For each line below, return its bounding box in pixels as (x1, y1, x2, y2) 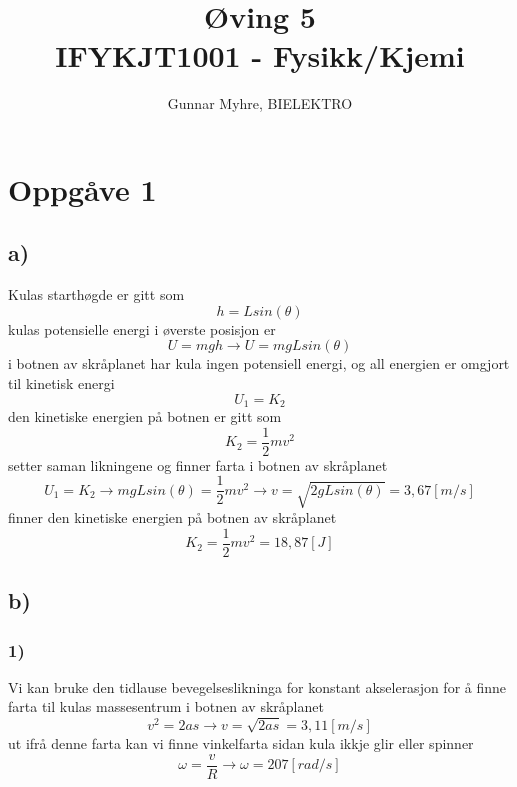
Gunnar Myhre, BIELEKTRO (167, 93, 353, 114)
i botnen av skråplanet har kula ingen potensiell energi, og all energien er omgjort (8, 353, 510, 374)
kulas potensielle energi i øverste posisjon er (8, 318, 276, 339)
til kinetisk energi (8, 373, 115, 394)
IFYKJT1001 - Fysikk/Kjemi (55, 35, 465, 76)
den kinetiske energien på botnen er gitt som (8, 406, 282, 427)
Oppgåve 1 (8, 168, 157, 209)
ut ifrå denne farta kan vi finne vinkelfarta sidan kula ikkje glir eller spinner (8, 733, 474, 754)
